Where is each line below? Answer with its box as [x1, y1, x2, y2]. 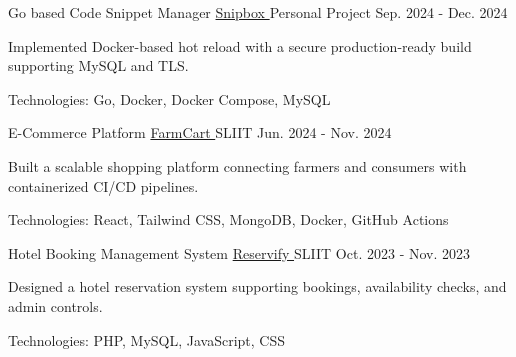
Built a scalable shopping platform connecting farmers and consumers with [8, 155, 467, 176]
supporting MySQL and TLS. [8, 55, 189, 76]
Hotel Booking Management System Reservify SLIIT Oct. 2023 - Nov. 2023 [8, 242, 471, 263]
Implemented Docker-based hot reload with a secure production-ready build [8, 35, 472, 56]
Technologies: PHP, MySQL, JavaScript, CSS [8, 329, 286, 350]
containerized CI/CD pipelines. [8, 175, 199, 196]
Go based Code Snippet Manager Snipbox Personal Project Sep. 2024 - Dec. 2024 [8, 2, 508, 22]
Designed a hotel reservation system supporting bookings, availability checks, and [8, 276, 507, 297]
